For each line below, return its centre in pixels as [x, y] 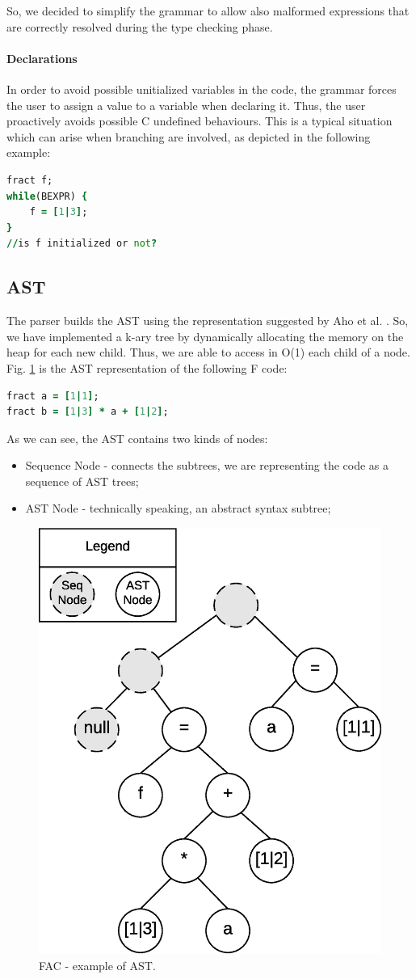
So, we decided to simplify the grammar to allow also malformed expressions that [208, 11]
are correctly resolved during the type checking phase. [140, 26]
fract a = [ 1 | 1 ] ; [53, 396]
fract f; [30, 180]
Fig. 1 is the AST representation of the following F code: [147, 367]
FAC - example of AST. [97, 965]
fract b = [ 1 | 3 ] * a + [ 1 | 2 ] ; [88, 412]
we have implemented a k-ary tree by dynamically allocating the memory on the [205, 336]
